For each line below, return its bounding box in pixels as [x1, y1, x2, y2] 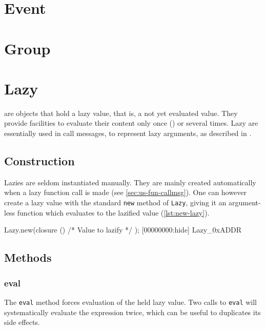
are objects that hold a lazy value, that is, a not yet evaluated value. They [4, 107, 238, 118]
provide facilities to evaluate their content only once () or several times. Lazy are [4, 118, 258, 128]
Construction [4, 153, 75, 169]
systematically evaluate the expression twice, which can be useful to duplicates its [4, 306, 261, 317]
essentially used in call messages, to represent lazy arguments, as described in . [4, 128, 252, 139]
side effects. [4, 317, 40, 327]
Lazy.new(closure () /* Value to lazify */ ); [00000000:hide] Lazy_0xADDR [4, 224, 242, 235]
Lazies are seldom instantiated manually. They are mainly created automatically [4, 177, 256, 187]
